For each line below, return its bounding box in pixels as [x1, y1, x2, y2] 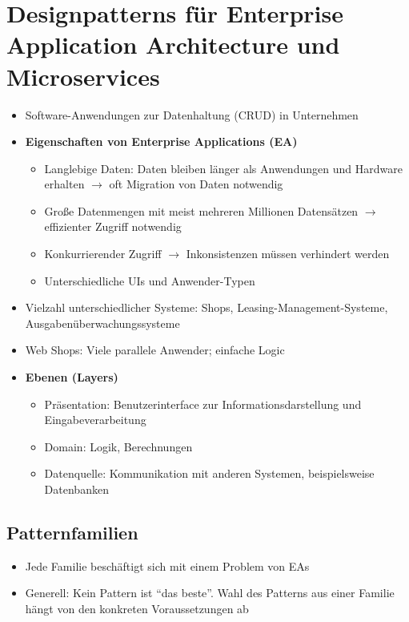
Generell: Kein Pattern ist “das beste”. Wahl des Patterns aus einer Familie [25, 584, 395, 601]
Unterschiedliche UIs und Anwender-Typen [44, 272, 255, 289]
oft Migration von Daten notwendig [109, 176, 283, 192]
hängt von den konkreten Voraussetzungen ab [25, 600, 249, 616]
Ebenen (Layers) [25, 369, 118, 386]
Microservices [6, 59, 160, 92]
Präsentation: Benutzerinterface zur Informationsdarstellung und [44, 395, 362, 412]
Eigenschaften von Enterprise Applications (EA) [25, 133, 298, 150]
